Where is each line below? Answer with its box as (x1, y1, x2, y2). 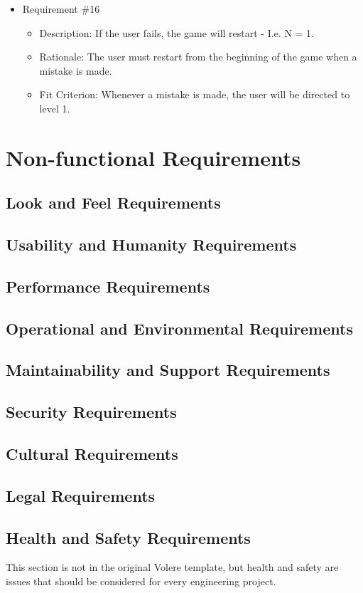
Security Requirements (6, 401, 177, 423)
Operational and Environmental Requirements (6, 317, 353, 339)
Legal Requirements (6, 484, 156, 506)
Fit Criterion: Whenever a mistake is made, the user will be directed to (39, 87, 350, 102)
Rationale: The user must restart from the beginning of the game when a (39, 49, 357, 64)
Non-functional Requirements (6, 142, 301, 172)
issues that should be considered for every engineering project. (6, 573, 276, 588)
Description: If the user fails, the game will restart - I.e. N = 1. (39, 25, 314, 40)
